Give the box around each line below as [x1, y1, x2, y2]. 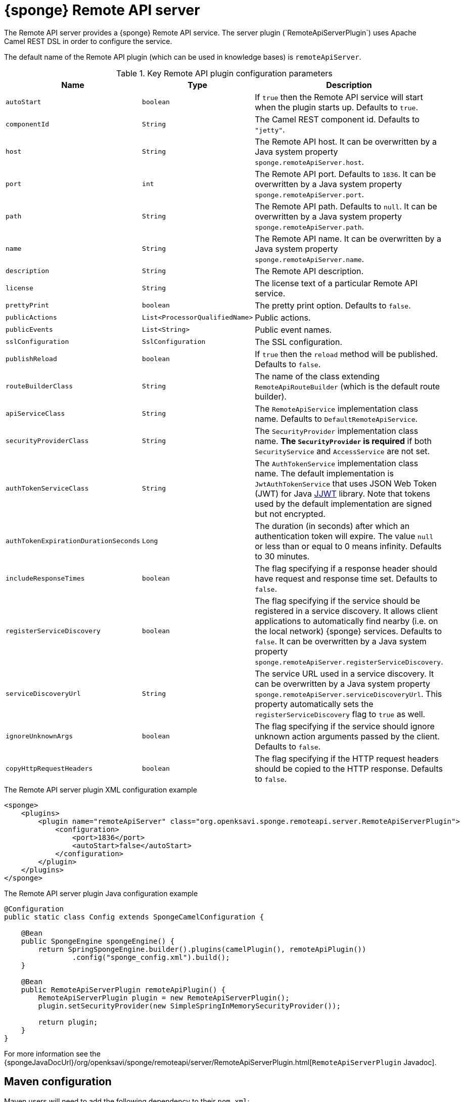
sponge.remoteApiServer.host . [255, 156, 364, 167]
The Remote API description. [255, 266, 364, 276]
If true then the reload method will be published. [255, 348, 438, 359]
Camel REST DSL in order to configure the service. [4, 36, 172, 46]
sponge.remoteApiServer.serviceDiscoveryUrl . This [255, 688, 442, 699]
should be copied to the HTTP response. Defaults [255, 763, 443, 774]
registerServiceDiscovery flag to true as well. [255, 709, 426, 719]
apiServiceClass [6, 410, 65, 418]
